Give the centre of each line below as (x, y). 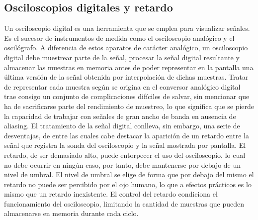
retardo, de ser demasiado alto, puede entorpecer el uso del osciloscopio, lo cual (125, 155)
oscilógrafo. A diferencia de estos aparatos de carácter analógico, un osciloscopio (126, 48)
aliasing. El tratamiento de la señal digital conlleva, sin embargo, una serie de (122, 126)
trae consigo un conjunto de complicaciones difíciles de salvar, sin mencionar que (127, 96)
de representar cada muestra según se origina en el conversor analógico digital (122, 86)
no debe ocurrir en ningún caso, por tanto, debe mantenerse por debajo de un (123, 165)
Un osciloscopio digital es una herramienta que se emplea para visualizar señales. (127, 28)
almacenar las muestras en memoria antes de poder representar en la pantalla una (129, 67)
